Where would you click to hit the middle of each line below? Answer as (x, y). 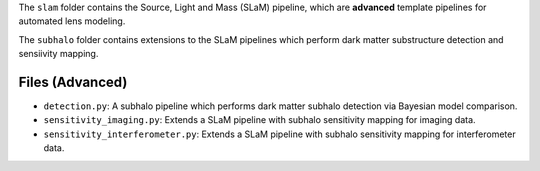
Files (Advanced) (73, 81)
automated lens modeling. (72, 21)
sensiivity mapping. (58, 54)
